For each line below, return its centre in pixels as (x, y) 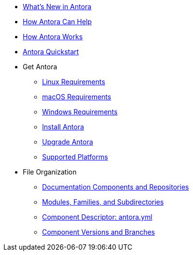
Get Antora (40, 67)
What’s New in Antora (57, 7)
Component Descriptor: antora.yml (97, 217)
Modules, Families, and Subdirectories (103, 202)
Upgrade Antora (68, 142)
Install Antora (63, 127)
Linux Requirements (74, 82)
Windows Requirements (80, 112)
